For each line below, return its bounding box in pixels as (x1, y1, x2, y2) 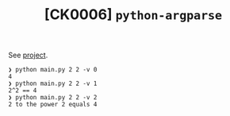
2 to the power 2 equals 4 (8, 101, 98, 109)
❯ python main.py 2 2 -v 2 (8, 94, 98, 102)
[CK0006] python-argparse (44, 6, 223, 24)
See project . (8, 50, 48, 60)
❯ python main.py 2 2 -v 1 (8, 79, 98, 88)
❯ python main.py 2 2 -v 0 (8, 66, 98, 74)
